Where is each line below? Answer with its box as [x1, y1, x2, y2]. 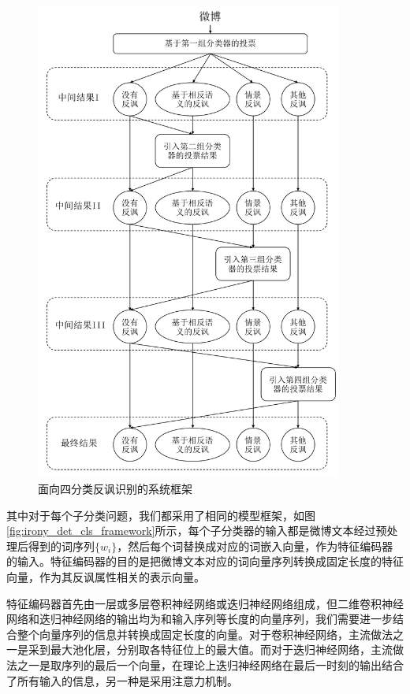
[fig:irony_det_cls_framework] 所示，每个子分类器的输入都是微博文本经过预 [6, 522, 387, 539]
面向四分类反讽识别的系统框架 [38, 480, 192, 496]
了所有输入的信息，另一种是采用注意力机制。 [6, 672, 238, 688]
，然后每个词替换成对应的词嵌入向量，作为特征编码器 [117, 537, 393, 554]
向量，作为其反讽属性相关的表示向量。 [6, 568, 205, 585]
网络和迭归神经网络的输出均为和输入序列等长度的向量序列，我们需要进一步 [6, 610, 393, 627]
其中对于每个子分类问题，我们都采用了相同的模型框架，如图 [6, 507, 315, 523]
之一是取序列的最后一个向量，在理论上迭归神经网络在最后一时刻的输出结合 [17, 656, 404, 673]
